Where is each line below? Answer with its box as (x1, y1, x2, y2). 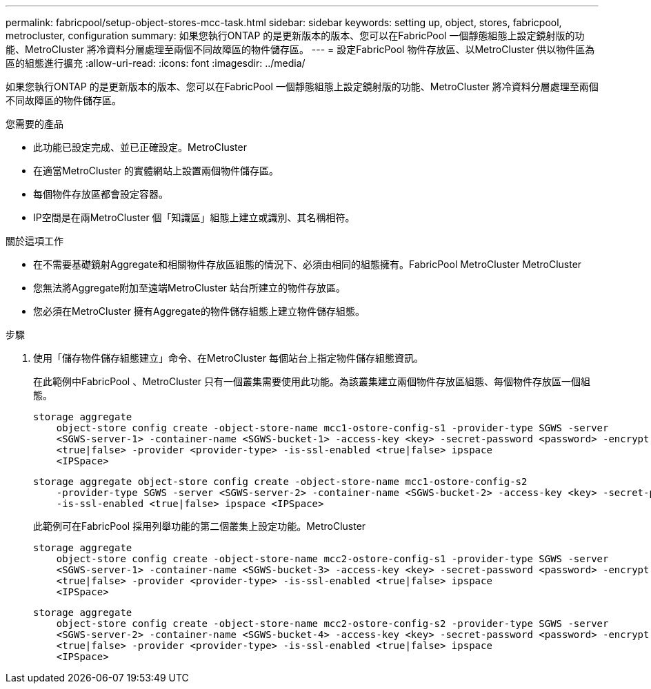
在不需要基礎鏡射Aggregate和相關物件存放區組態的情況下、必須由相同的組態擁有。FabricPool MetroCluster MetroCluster (33, 258, 582, 270)
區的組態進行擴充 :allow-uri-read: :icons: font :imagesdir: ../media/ (6, 57, 306, 69)
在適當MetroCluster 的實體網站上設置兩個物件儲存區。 (33, 165, 279, 176)
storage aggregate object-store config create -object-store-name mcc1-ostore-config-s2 (33, 476, 528, 487)
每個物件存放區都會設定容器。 (33, 188, 168, 200)
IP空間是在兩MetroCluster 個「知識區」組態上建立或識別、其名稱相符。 (33, 212, 355, 223)
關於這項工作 (6, 235, 63, 247)
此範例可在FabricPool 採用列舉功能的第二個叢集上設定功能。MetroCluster (33, 520, 366, 532)
